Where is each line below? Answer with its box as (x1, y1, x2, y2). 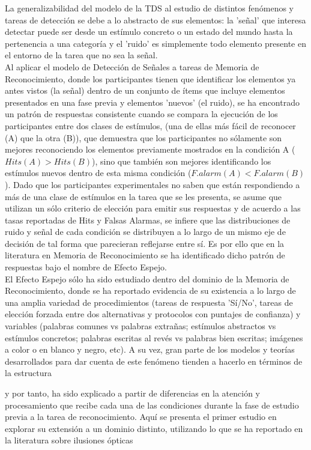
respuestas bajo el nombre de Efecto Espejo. (5, 261, 167, 273)
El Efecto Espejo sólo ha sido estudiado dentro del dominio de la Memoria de (5, 272, 289, 285)
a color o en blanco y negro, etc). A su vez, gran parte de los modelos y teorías (5, 343, 295, 356)
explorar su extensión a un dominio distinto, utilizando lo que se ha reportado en (5, 422, 303, 434)
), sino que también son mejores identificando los (91, 154, 271, 167)
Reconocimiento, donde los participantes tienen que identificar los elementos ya (5, 72, 296, 85)
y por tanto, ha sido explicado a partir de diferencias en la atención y (5, 387, 260, 399)
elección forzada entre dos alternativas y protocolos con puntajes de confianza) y (5, 308, 301, 320)
